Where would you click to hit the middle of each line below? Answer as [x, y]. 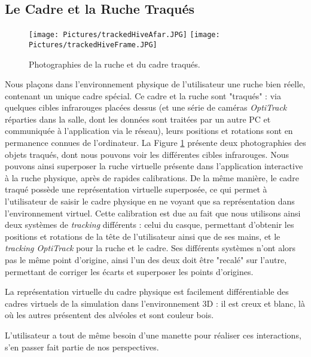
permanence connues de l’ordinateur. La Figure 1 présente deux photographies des [155, 143]
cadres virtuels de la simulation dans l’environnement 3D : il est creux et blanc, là [155, 303]
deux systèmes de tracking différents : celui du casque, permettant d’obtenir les [150, 225]
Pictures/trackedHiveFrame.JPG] [93, 45]
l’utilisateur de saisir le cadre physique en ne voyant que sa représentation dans [150, 201]
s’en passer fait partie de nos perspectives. [82, 347]
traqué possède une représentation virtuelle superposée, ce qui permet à [136, 189]
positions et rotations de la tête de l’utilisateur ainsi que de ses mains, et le [143, 236]
